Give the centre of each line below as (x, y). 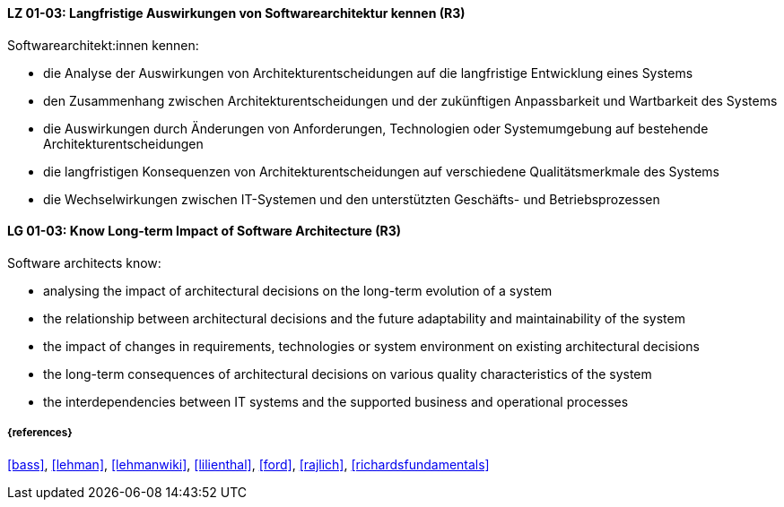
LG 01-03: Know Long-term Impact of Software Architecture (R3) (204, 231)
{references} (40, 433)
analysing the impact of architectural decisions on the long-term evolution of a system (298, 290)
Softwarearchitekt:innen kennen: (103, 45)
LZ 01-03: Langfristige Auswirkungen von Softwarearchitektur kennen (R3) (236, 13)
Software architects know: (84, 262)
